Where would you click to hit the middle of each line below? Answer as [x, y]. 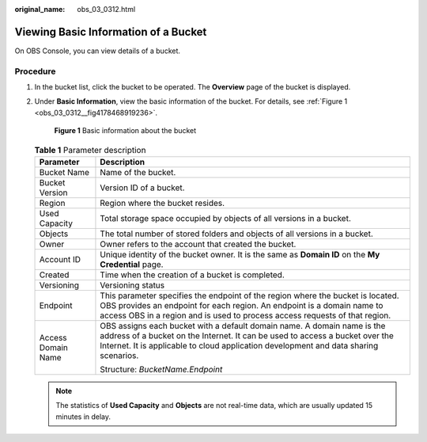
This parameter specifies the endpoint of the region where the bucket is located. [249, 295]
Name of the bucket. [138, 172]
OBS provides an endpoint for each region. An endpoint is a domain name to [242, 305]
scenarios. [119, 355]
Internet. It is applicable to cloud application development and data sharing [239, 345]
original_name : [40, 9]
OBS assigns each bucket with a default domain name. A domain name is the [243, 326]
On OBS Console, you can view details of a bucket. [98, 51]
